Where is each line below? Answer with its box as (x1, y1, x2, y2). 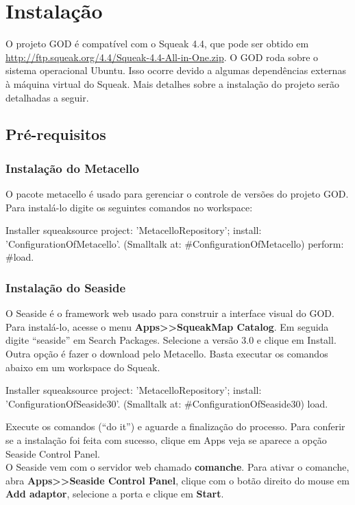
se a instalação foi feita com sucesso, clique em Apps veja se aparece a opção (5, 433, 327, 447)
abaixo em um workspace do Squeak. (5, 360, 160, 374)
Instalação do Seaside (5, 279, 126, 296)
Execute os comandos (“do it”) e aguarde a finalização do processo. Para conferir (5, 419, 345, 434)
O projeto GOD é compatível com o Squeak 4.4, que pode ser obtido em (5, 36, 309, 51)
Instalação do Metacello (5, 159, 139, 176)
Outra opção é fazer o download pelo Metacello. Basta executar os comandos (5, 347, 328, 361)
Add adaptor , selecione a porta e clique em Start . (5, 486, 224, 501)
